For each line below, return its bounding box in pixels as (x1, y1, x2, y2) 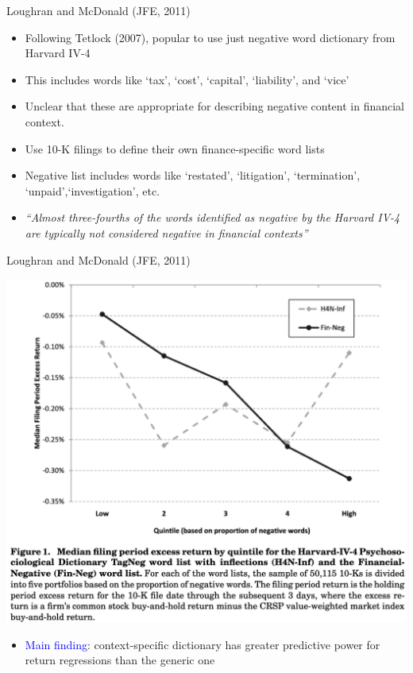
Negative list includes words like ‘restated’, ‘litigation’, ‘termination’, (25, 167, 361, 184)
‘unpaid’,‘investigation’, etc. (25, 182, 160, 199)
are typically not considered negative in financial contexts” (25, 224, 308, 241)
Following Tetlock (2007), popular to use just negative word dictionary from (25, 29, 396, 45)
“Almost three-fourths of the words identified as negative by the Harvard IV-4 (25, 209, 400, 226)
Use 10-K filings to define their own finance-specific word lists (25, 140, 325, 157)
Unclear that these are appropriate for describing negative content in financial (25, 98, 404, 114)
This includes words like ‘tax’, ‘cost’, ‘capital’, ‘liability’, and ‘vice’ (25, 71, 349, 87)
